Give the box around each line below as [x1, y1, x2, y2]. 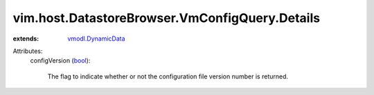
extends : [12, 34, 39, 43]
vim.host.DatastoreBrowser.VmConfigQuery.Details [12, 10, 321, 25]
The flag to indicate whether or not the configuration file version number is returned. [47, 72, 289, 81]
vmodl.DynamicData [67, 34, 125, 43]
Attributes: [12, 47, 43, 55]
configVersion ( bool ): [30, 56, 91, 65]
